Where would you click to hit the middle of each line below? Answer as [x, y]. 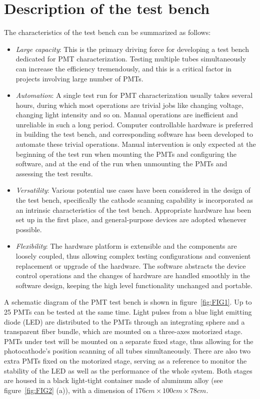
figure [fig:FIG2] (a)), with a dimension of [68, 390]
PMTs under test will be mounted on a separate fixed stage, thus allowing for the [129, 341]
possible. [29, 229]
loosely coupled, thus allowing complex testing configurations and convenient [133, 256]
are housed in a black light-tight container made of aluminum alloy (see [113, 380]
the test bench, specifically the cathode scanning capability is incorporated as [134, 200]
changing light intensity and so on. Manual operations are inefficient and [127, 115]
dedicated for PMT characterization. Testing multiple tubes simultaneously [131, 59]
